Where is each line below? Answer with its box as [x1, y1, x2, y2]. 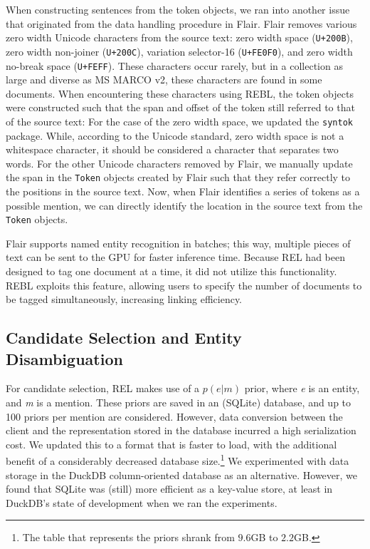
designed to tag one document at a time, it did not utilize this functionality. [6, 264, 337, 279]
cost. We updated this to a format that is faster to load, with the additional [6, 436, 337, 451]
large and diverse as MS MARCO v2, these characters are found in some [6, 72, 322, 87]
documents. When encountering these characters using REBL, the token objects [6, 86, 354, 101]
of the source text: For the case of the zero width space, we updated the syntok [6, 113, 353, 128]
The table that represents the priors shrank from [22, 530, 235, 545]
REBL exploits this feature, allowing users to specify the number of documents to [6, 277, 362, 292]
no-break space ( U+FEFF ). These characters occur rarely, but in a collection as [6, 58, 343, 73]
